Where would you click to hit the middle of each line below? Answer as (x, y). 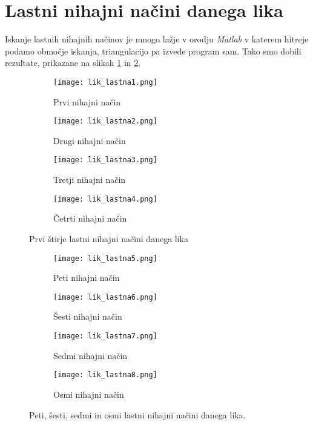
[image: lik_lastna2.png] (105, 121)
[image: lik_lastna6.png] (105, 297)
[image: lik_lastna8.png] (105, 375)
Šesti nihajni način (88, 316)
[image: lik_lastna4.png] (105, 199)
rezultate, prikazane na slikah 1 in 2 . (73, 63)
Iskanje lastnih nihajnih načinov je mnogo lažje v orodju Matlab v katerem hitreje (157, 39)
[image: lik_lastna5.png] (105, 258)
